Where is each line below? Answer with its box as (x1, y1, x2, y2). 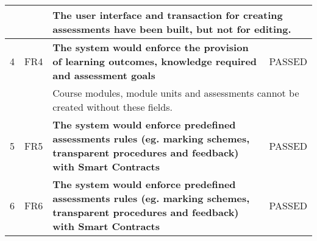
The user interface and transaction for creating (52, 8, 283, 22)
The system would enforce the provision (52, 40, 249, 54)
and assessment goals (52, 68, 155, 82)
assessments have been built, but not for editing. (52, 22, 291, 36)
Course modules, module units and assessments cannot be (52, 86, 299, 100)
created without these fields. (52, 100, 173, 114)
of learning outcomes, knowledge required (52, 54, 257, 68)
